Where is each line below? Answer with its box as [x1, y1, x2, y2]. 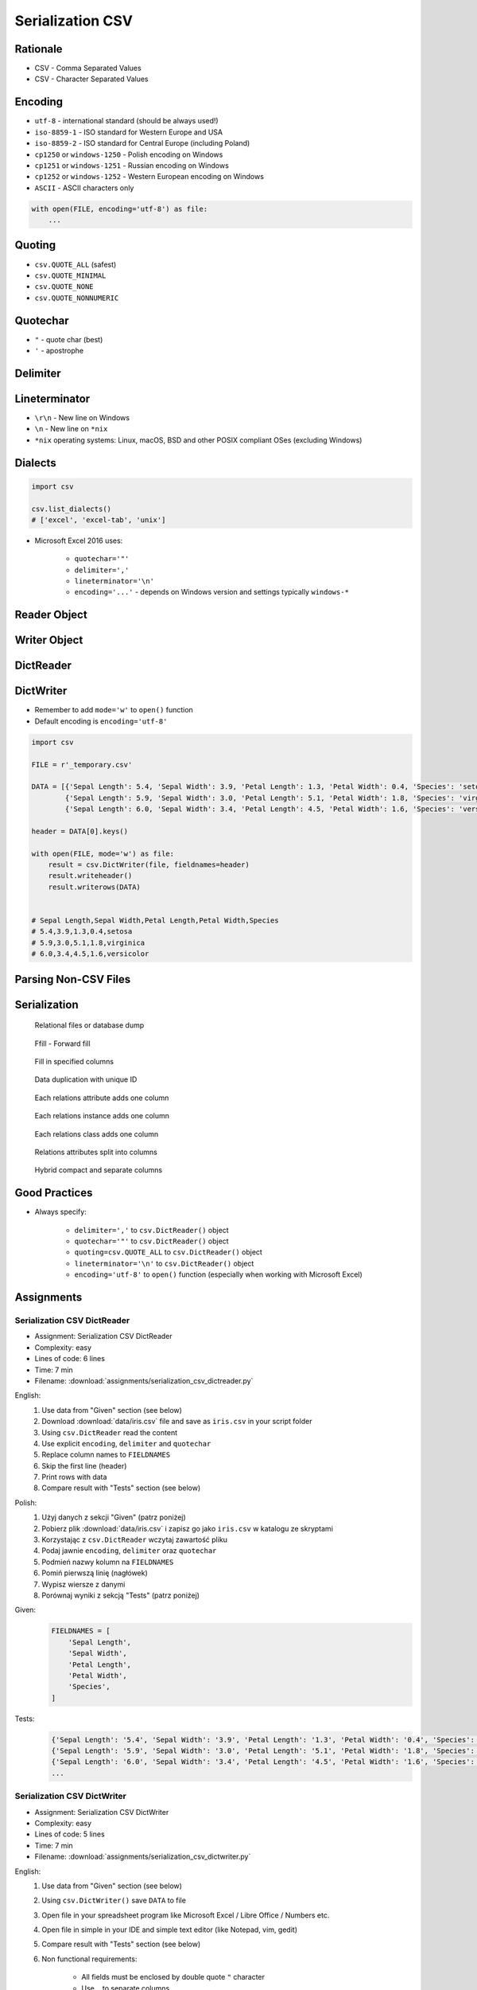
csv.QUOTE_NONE [34, 283, 95, 291]
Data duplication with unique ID [34, 1075, 138, 1084]
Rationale [14, 42, 63, 56]
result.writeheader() [48, 872, 133, 880]
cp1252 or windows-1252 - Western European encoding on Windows [34, 172, 264, 181]
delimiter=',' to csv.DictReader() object [74, 1225, 230, 1235]
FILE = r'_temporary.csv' [31, 760, 133, 769]
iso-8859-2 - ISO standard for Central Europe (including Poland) [34, 139, 250, 148]
